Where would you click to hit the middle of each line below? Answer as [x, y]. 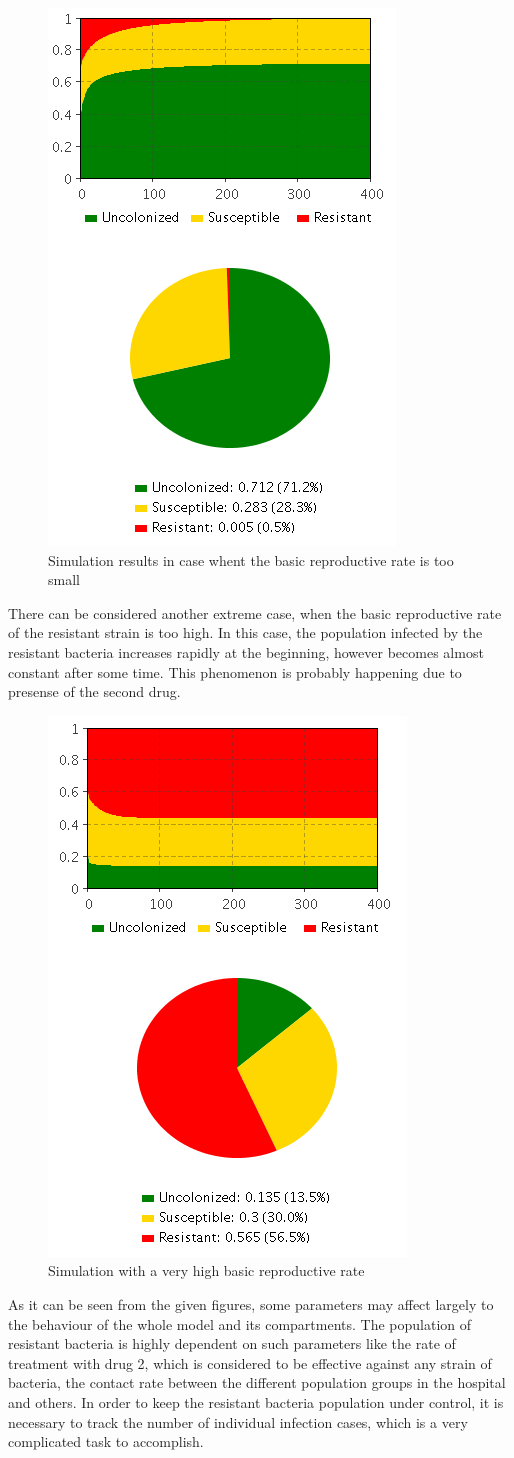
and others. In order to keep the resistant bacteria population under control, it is [256, 1401]
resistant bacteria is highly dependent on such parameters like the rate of [232, 1343]
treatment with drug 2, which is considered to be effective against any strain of [250, 1362]
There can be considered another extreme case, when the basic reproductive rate [255, 612]
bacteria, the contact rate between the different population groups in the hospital [257, 1382]
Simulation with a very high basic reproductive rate [206, 1270]
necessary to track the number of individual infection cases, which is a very [238, 1421]
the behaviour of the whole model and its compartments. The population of [240, 1323]
